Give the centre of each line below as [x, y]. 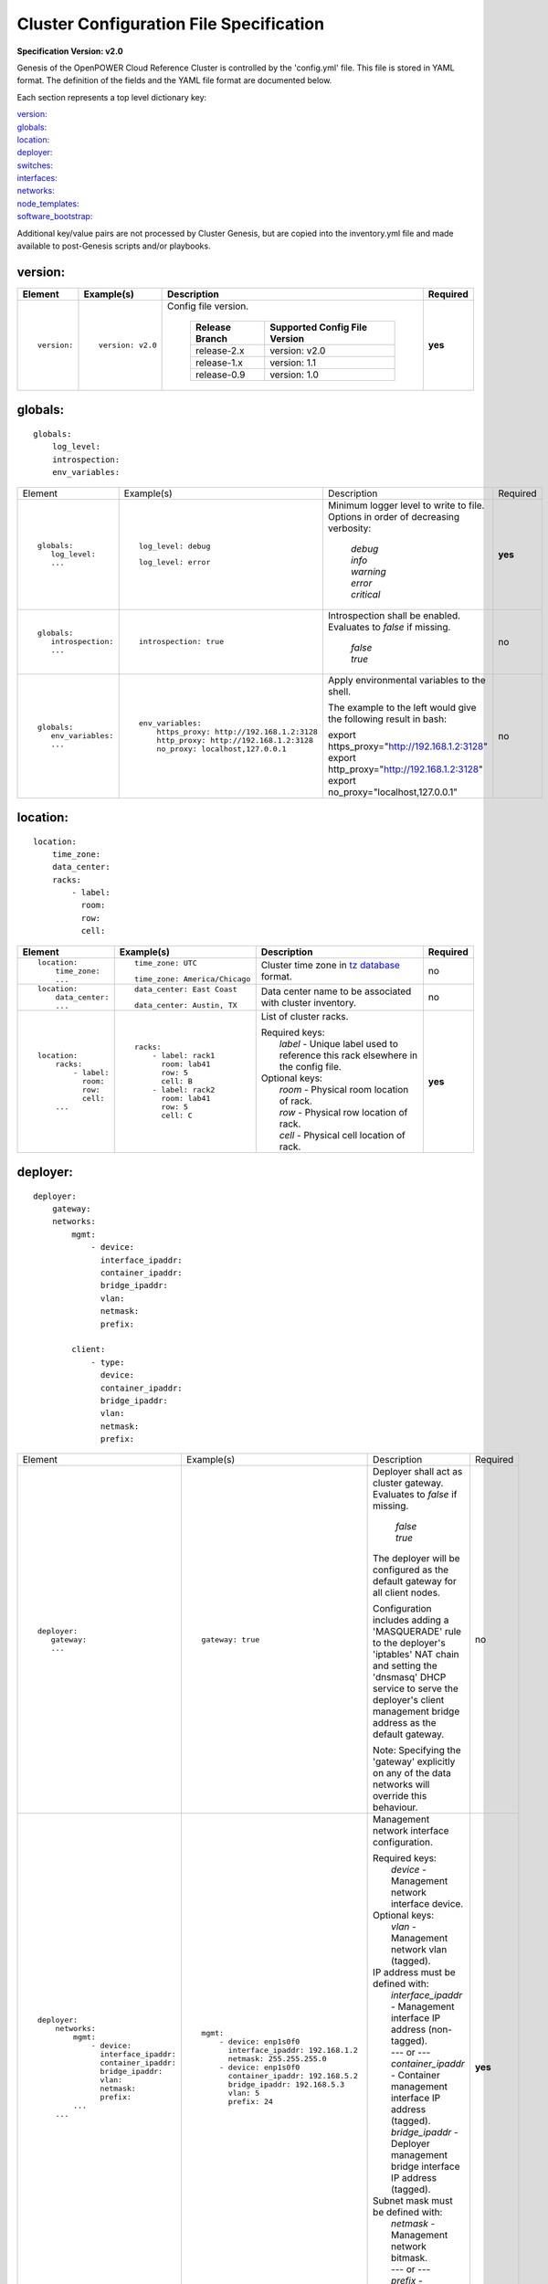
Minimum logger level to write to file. [406, 505]
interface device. [427, 1904]
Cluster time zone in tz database [331, 966]
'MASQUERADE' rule [417, 1632]
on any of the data [412, 1773]
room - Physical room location [344, 1089]
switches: [35, 165]
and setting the [405, 1665]
